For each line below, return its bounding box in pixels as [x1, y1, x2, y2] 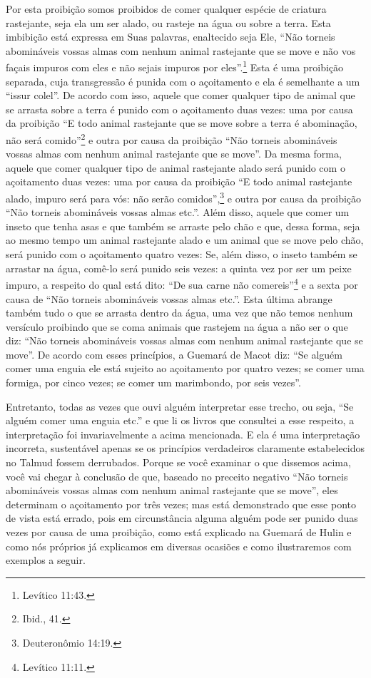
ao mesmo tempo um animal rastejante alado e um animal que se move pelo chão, [6, 232, 364, 247]
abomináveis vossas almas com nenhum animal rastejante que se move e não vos [6, 43, 356, 58]
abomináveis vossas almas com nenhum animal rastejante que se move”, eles [6, 483, 338, 498]
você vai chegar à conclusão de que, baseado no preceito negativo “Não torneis [6, 468, 348, 483]
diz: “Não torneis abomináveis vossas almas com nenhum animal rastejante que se [6, 333, 363, 348]
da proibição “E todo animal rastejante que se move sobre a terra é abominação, [6, 115, 357, 130]
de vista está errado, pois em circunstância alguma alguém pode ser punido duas [6, 510, 358, 525]
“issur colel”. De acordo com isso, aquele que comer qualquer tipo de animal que [6, 88, 355, 103]
